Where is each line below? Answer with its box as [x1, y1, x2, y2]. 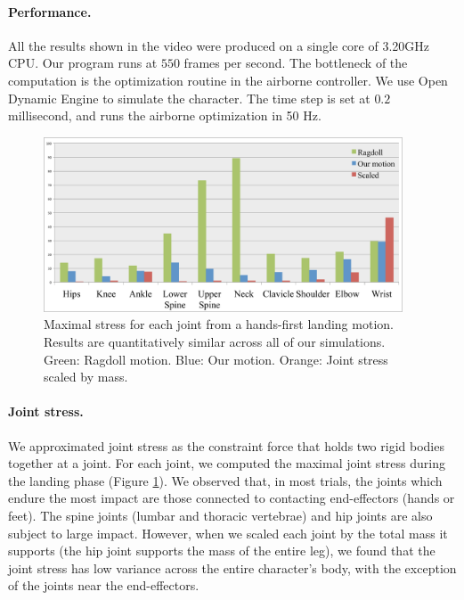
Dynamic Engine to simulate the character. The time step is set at [8, 88, 370, 107]
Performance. [8, 2, 92, 21]
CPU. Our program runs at [8, 53, 158, 72]
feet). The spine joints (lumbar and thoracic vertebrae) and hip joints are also [8, 505, 433, 524]
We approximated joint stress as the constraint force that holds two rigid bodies [8, 436, 444, 455]
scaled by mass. [44, 367, 128, 386]
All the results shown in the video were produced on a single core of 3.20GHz [8, 36, 430, 54]
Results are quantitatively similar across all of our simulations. [44, 333, 386, 351]
